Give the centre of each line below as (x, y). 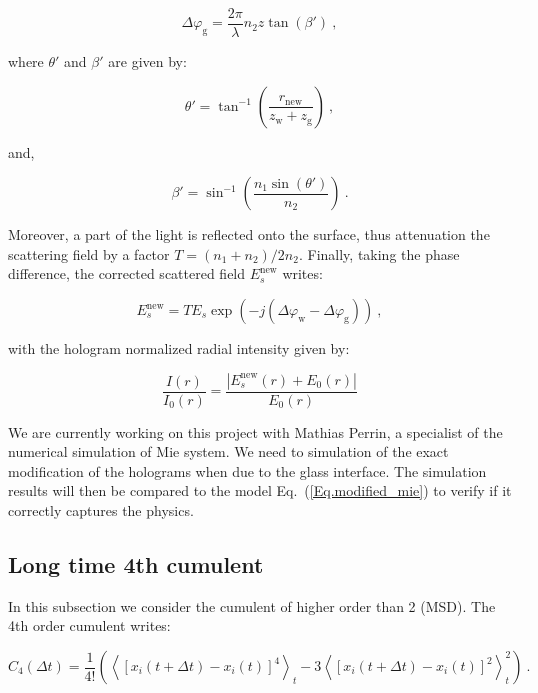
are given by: (147, 61)
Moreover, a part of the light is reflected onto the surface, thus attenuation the (249, 234)
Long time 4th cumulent (136, 564)
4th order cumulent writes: (89, 625)
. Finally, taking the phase (379, 253)
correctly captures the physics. (101, 510)
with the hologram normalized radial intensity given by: (179, 348)
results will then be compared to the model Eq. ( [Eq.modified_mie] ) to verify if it (260, 490)
